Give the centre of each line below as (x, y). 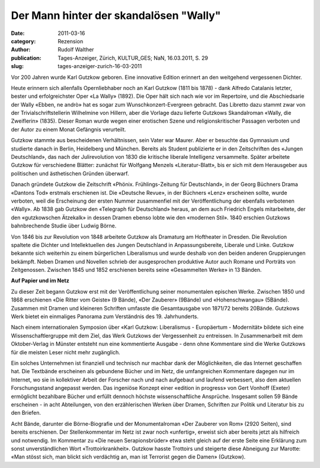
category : (23, 41)
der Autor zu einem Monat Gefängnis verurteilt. (69, 129)
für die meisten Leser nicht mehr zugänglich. (66, 352)
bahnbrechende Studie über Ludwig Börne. (64, 226)
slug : (17, 66)
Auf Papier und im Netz (40, 281)
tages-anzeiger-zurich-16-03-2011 (100, 66)
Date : (18, 33)
